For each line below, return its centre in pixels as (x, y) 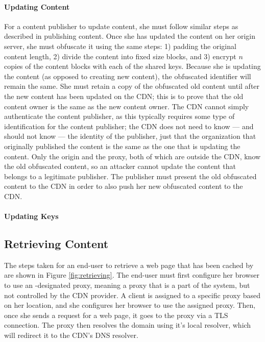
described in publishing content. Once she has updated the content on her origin (130, 36)
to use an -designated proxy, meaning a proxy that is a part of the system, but (127, 285)
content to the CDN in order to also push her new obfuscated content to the (124, 186)
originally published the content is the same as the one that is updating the (122, 146)
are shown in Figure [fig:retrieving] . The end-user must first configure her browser (132, 275)
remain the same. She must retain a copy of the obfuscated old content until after (132, 86)
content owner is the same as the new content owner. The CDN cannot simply (127, 106)
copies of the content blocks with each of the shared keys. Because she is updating (132, 66)
